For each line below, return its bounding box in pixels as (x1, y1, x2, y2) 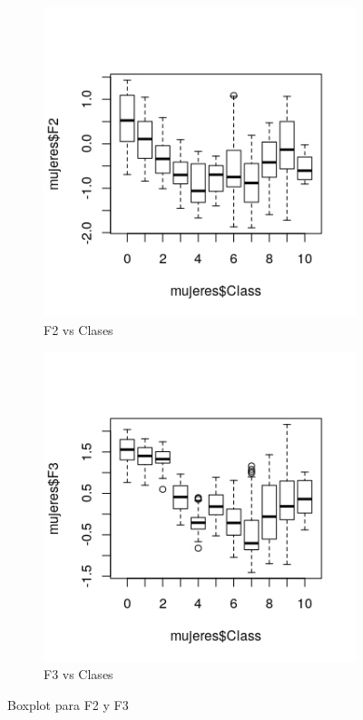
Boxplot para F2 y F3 (7, 695, 129, 714)
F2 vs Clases (44, 320, 113, 339)
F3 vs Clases (44, 665, 113, 684)
